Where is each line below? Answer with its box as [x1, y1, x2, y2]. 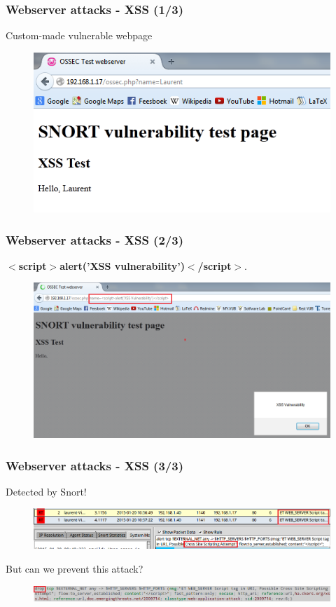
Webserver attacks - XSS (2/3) [6, 231, 183, 248]
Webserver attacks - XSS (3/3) [6, 456, 183, 474]
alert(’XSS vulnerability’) [59, 258, 185, 273]
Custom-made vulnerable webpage [6, 28, 153, 43]
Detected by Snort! [6, 484, 87, 498]
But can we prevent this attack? [6, 561, 143, 575]
